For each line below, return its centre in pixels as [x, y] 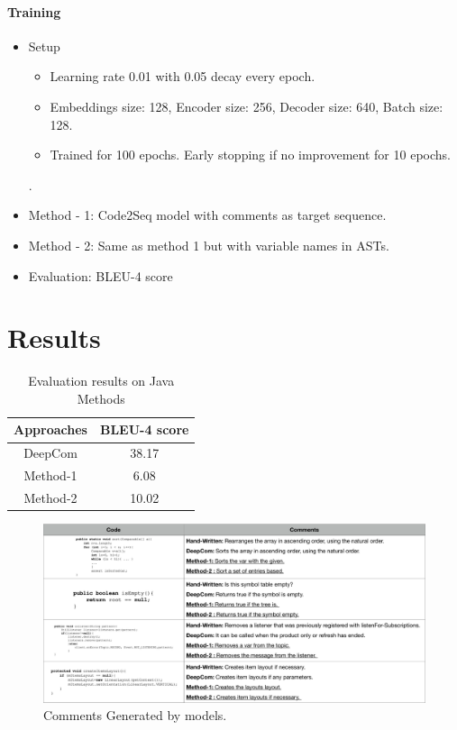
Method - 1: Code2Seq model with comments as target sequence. [207, 215]
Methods [101, 398]
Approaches [50, 429]
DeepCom [50, 453]
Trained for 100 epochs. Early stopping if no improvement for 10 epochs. [250, 155]
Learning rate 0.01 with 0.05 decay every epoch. [183, 76]
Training [34, 11]
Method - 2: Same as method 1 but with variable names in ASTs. [209, 245]
